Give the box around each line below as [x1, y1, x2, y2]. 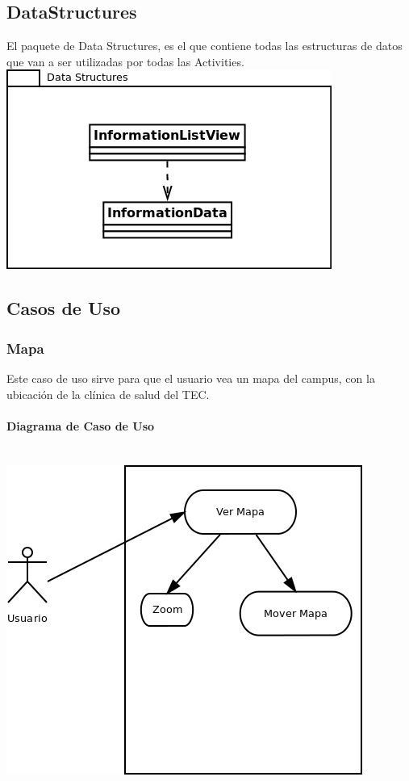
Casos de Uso [6, 296, 121, 321]
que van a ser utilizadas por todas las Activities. [6, 52, 244, 69]
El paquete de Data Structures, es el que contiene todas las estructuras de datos [6, 37, 403, 54]
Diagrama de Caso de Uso [6, 417, 155, 434]
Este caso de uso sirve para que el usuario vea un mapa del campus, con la [6, 369, 375, 386]
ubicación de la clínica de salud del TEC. [6, 385, 210, 402]
